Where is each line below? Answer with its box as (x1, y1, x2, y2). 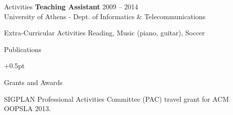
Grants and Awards (4, 77, 63, 87)
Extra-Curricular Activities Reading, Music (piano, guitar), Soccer (4, 28, 205, 38)
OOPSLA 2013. (4, 103, 51, 114)
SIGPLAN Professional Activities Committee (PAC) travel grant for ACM (4, 93, 229, 104)
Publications (4, 44, 41, 54)
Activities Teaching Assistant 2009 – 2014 (4, 1, 138, 11)
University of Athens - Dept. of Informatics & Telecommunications (4, 11, 206, 21)
